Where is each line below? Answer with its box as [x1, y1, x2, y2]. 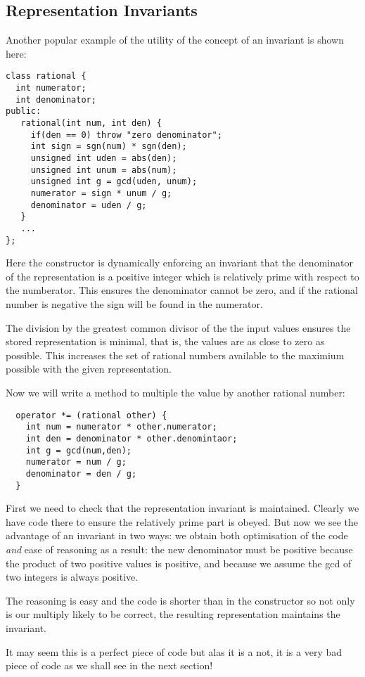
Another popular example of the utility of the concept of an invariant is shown [6, 32, 344, 47]
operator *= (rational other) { [15, 410, 167, 420]
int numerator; [15, 83, 87, 94]
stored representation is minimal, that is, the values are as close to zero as [6, 334, 325, 349]
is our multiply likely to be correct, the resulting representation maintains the [6, 607, 340, 621]
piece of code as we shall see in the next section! [6, 658, 213, 673]
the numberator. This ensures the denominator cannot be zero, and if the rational [6, 283, 358, 297]
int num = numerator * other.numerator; [25, 422, 217, 432]
